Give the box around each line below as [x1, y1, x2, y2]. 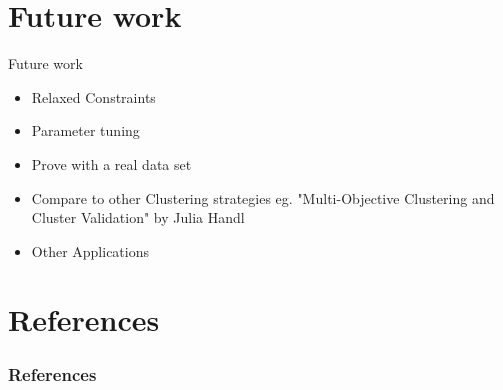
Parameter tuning [31, 120, 140, 141]
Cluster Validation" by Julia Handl [31, 207, 245, 228]
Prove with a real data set [31, 153, 192, 174]
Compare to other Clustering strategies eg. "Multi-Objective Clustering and [31, 187, 495, 208]
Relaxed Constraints [31, 86, 156, 107]
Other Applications [31, 240, 149, 261]
